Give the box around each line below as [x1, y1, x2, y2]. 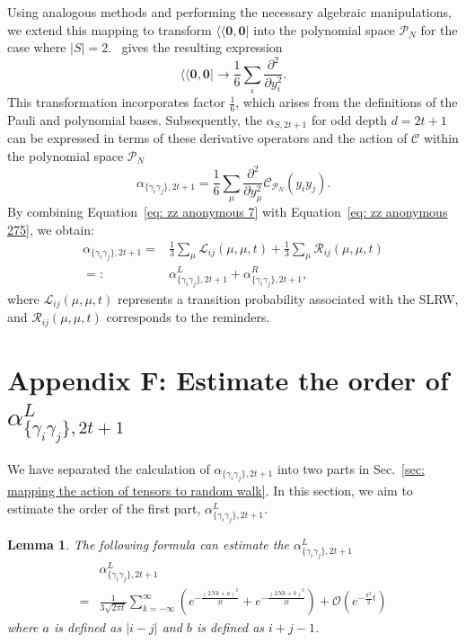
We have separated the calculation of [7, 459, 210, 478]
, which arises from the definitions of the [235, 93, 458, 112]
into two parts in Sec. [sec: [277, 459, 425, 478]
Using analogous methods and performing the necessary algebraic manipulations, [7, 3, 452, 21]
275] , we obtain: [7, 219, 94, 238]
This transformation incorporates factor [7, 93, 225, 112]
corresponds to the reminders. [106, 308, 270, 326]
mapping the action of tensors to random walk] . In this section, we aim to [7, 481, 413, 500]
